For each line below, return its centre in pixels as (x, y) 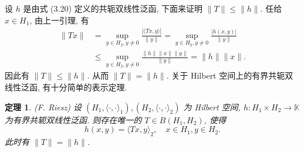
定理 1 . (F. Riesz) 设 (43, 107)
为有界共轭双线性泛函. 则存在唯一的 (73, 119)
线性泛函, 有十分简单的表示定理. (66, 87)
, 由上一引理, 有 (59, 20)
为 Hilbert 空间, (212, 107)
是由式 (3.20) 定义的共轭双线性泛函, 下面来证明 (113, 8)
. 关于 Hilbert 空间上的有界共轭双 (230, 75)
